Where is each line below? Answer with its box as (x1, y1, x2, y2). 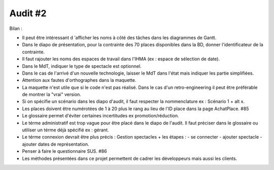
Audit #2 (9, 8, 47, 19)
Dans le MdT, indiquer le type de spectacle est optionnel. (22, 63, 142, 69)
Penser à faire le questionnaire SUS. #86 (22, 148, 107, 154)
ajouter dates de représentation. (22, 141, 89, 147)
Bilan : (9, 25, 23, 31)
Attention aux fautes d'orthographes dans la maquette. (22, 77, 136, 83)
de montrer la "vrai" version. (22, 91, 81, 97)
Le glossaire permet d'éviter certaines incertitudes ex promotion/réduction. (22, 113, 180, 119)
